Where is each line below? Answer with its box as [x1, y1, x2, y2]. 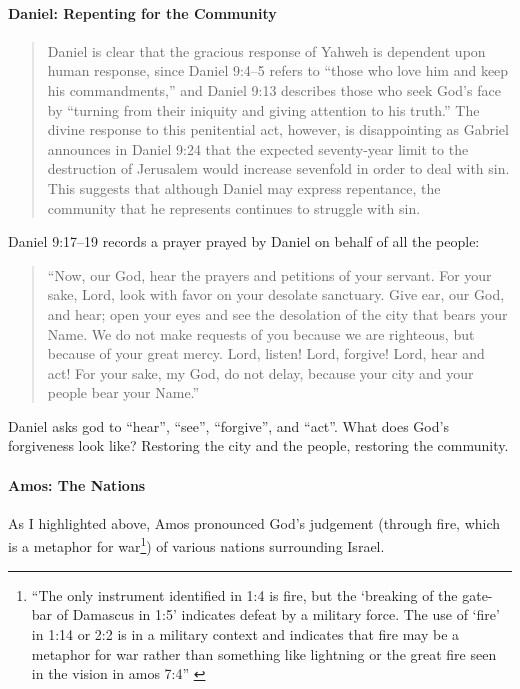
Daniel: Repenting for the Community [8, 2, 277, 23]
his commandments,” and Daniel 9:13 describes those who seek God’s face [47, 79, 501, 100]
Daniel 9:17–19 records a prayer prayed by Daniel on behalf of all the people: [8, 231, 480, 252]
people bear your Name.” [47, 382, 200, 403]
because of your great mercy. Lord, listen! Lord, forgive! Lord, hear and [47, 343, 485, 364]
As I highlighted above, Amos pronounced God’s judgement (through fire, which [8, 512, 501, 533]
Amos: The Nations [8, 474, 146, 495]
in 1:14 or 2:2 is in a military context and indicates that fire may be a [31, 623, 460, 644]
